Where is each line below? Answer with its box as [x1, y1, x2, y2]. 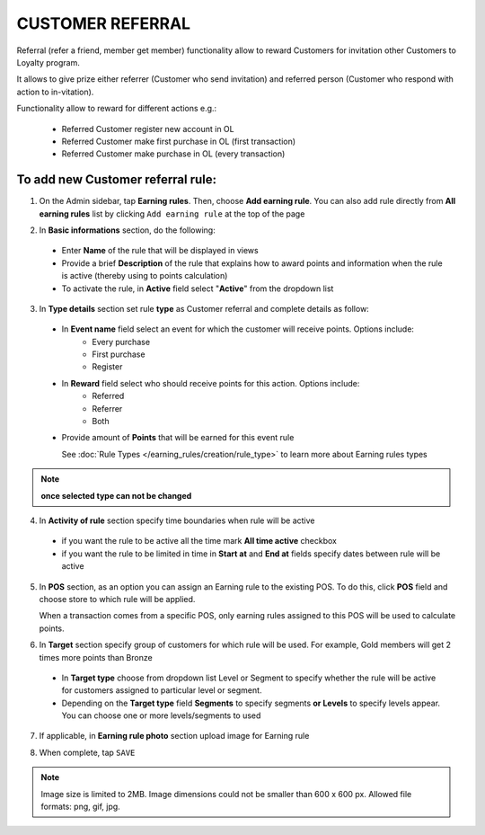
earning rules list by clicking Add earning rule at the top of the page [39, 208, 305, 219]
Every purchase [92, 336, 151, 347]
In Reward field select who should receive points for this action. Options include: [61, 378, 360, 388]
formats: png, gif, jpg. [40, 801, 120, 813]
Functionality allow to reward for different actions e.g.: [16, 103, 217, 114]
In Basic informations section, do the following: [39, 225, 216, 235]
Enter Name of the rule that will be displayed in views [61, 245, 260, 256]
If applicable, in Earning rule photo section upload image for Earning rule [39, 731, 310, 742]
